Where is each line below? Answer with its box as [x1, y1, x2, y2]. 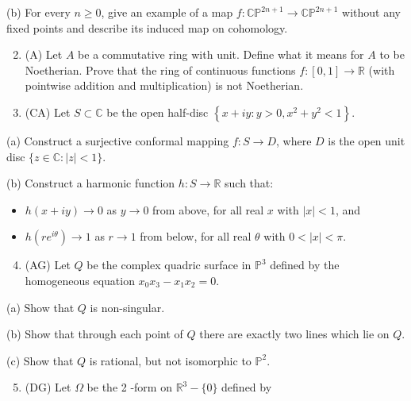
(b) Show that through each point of [6, 326, 183, 342]
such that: [225, 175, 274, 191]
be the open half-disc [106, 103, 209, 120]
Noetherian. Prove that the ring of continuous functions [25, 61, 296, 78]
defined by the [270, 256, 340, 273]
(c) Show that [6, 352, 74, 368]
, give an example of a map [101, 4, 233, 20]
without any [342, 4, 401, 20]
